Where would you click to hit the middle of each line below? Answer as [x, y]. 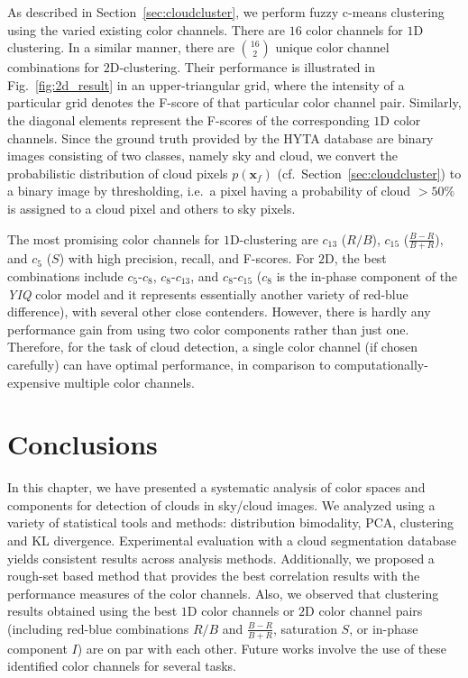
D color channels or [241, 611]
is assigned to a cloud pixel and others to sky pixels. [151, 208]
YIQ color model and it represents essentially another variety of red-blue [208, 293]
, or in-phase [384, 628]
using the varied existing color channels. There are [146, 29]
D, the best [356, 258]
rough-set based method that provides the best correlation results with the [214, 576]
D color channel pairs [364, 611]
